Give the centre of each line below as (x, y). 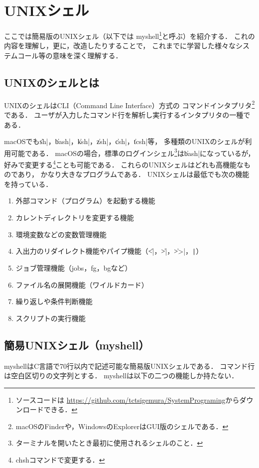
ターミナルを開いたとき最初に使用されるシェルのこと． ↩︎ (109, 443)
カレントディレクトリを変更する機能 (75, 218)
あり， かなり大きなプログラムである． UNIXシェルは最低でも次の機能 (133, 174)
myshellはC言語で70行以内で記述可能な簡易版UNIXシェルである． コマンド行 (129, 366)
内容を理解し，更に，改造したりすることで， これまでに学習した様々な (120, 46)
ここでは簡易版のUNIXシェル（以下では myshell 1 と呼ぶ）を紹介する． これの (129, 35)
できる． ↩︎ (61, 409)
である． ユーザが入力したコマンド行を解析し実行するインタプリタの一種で (127, 115)
